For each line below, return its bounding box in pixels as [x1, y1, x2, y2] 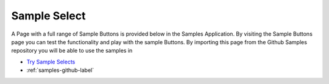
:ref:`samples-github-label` [26, 66, 94, 74]
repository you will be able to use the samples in [11, 47, 133, 54]
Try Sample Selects [26, 58, 76, 65]
